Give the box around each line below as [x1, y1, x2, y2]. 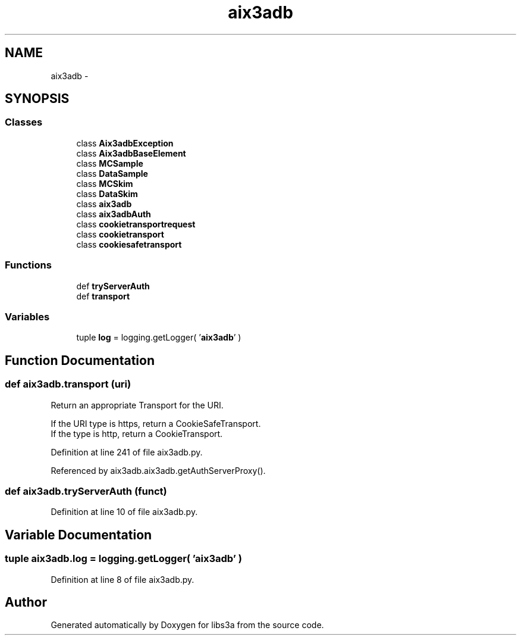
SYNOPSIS [5, 91, 70, 107]
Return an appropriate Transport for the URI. [51, 399, 224, 410]
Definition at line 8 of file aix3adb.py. [51, 574, 194, 585]
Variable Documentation [5, 527, 152, 542]
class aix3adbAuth [76, 208, 151, 219]
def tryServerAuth [76, 280, 150, 291]
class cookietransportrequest [76, 218, 196, 229]
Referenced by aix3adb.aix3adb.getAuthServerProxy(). [51, 465, 266, 476]
